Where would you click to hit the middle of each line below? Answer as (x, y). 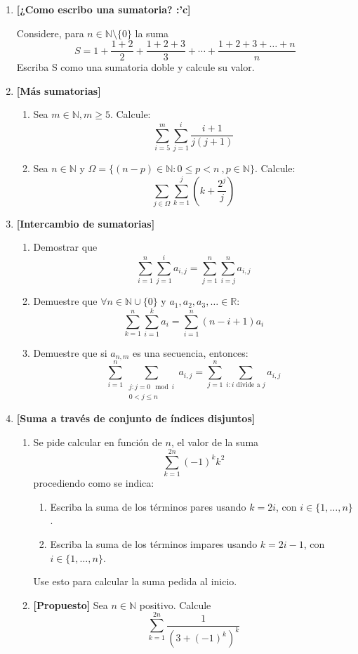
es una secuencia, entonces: (190, 352)
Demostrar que (65, 247)
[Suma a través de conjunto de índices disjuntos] (136, 418)
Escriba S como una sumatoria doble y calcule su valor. (135, 67)
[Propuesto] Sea (71, 604)
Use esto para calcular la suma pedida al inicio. (135, 581)
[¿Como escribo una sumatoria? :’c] (104, 9)
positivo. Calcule (175, 604)
